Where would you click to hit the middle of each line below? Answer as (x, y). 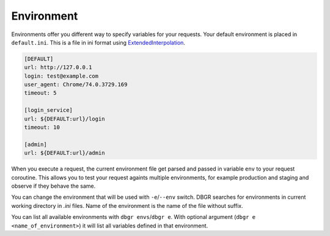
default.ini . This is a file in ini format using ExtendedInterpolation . (98, 42)
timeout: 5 (40, 93)
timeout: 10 (42, 127)
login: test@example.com (61, 76)
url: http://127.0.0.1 (58, 68)
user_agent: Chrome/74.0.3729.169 (76, 85)
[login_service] (49, 110)
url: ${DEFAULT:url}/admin (64, 153)
